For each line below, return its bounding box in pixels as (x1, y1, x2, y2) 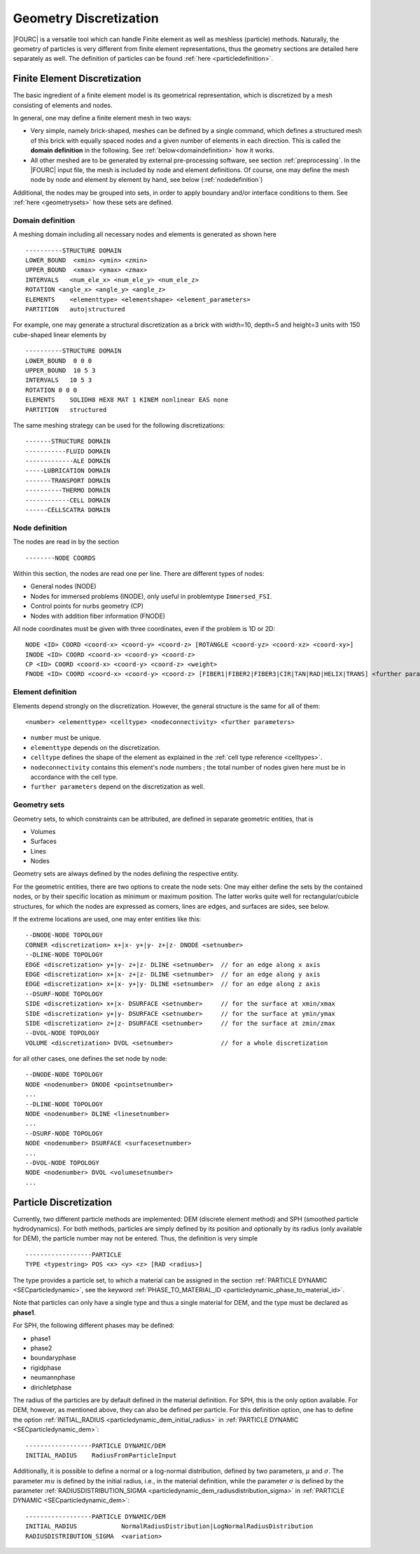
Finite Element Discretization (13, 73, 141, 85)
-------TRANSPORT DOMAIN (25, 476, 111, 484)
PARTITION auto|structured (25, 305, 125, 313)
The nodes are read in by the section (13, 537, 119, 546)
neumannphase (30, 1373, 76, 1382)
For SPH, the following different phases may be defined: (13, 1321, 175, 1329)
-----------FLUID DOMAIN (25, 447, 111, 455)
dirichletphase (30, 1383, 72, 1392)
